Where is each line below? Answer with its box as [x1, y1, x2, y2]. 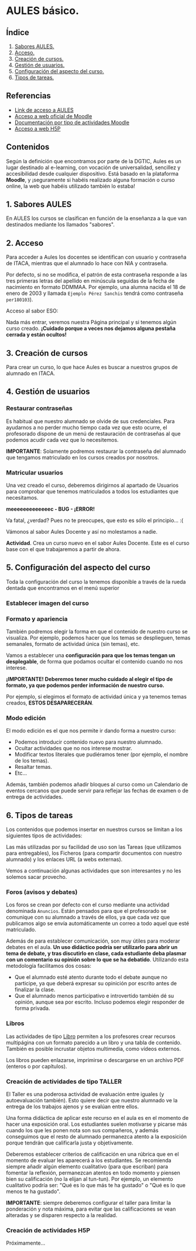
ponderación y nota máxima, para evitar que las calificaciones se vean [6, 1205, 176, 1212]
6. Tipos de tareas [6, 810, 73, 820]
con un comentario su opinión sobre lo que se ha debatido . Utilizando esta [6, 956, 189, 963]
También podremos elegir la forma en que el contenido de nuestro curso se [6, 628, 188, 635]
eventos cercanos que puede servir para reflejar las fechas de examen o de [6, 787, 189, 794]
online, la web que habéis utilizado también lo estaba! [6, 183, 136, 190]
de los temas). [14, 757, 49, 764]
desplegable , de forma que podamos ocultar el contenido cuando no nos [6, 658, 183, 665]
